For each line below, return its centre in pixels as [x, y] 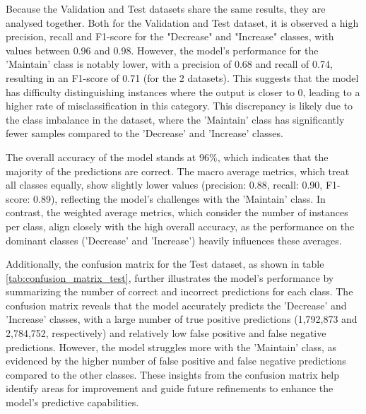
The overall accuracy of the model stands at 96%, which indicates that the [167, 156]
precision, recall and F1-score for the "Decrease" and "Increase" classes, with [170, 36]
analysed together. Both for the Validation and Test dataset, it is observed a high [182, 22]
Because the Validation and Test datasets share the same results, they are [166, 8]
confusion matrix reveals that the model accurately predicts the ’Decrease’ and [176, 305]
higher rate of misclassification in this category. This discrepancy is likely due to [179, 106]
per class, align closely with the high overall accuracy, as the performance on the [180, 226]
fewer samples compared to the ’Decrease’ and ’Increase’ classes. [144, 133]
